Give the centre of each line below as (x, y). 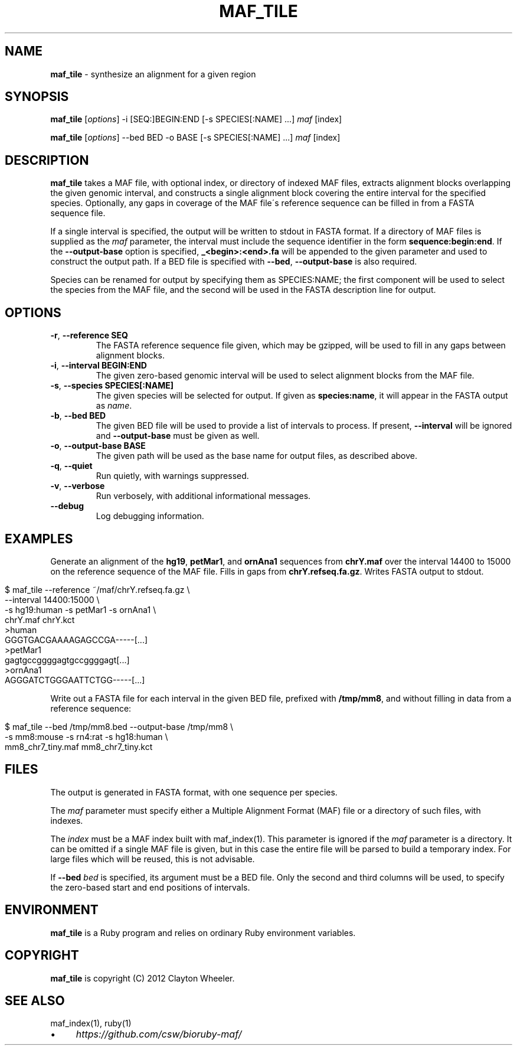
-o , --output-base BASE (98, 446)
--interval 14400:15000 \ (52, 599)
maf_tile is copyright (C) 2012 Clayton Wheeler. (143, 978)
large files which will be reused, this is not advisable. (153, 859)
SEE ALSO (35, 1000)
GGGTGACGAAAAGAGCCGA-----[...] (76, 640)
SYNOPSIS (37, 97)
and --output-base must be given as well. (178, 436)
